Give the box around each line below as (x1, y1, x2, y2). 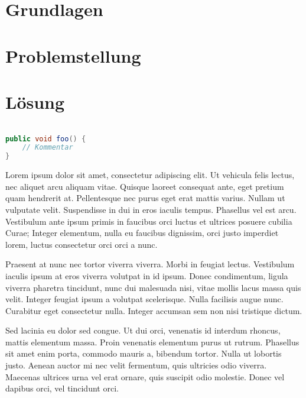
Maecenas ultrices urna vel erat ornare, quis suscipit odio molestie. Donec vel (5, 370, 285, 383)
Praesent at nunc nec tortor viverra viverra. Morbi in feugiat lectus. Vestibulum (5, 258, 295, 270)
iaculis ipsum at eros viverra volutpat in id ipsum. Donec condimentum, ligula (5, 269, 288, 281)
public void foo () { (5, 134, 86, 143)
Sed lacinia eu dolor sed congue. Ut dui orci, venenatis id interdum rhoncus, (5, 324, 281, 336)
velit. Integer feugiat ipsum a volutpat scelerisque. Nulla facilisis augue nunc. (5, 293, 284, 305)
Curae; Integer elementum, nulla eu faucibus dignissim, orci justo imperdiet (5, 226, 279, 239)
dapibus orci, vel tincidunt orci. (5, 382, 119, 394)
